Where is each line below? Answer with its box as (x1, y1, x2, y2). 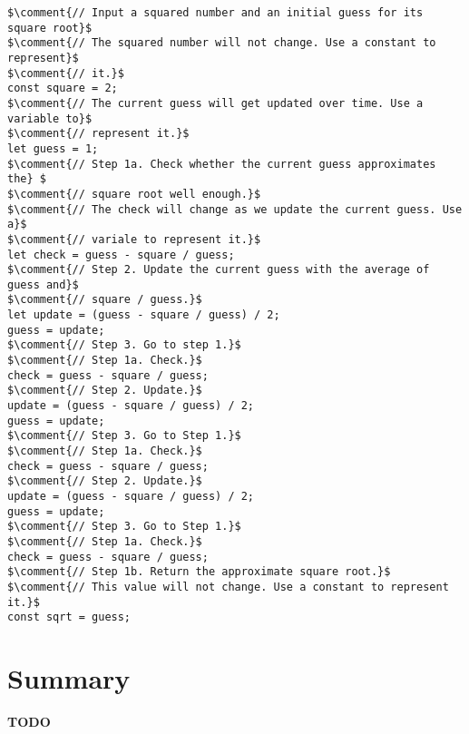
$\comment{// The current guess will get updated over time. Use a (7, 96, 424, 110)
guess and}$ (7, 278, 79, 291)
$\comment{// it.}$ (7, 66, 124, 80)
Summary (7, 660, 131, 697)
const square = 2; (7, 82, 118, 95)
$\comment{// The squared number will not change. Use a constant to (7, 36, 436, 50)
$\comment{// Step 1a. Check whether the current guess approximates (7, 157, 436, 171)
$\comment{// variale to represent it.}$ (7, 232, 261, 246)
